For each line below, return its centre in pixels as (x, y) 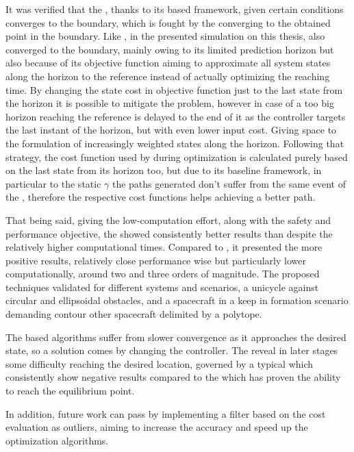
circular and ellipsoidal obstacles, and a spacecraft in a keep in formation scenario (177, 300)
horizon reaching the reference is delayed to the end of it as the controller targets (176, 116)
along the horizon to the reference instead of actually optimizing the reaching (168, 76)
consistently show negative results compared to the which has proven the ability (173, 377)
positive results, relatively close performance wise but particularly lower (156, 260)
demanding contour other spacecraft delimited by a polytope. (134, 314)
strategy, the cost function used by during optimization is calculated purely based (177, 156)
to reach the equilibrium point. (70, 391)
